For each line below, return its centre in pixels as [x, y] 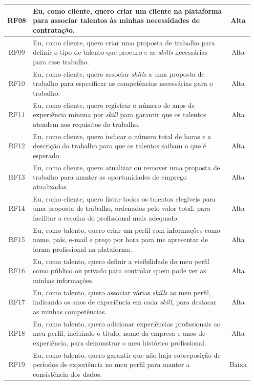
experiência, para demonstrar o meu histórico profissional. [119, 343]
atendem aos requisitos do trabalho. [86, 124]
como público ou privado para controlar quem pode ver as [119, 271]
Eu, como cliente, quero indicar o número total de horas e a [122, 136]
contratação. [54, 30]
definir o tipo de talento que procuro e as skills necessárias [120, 52]
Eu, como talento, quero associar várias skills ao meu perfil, [122, 292]
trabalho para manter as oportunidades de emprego [110, 177]
